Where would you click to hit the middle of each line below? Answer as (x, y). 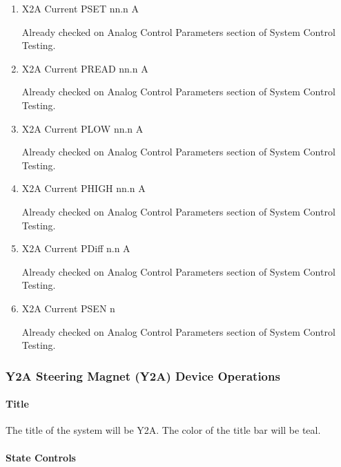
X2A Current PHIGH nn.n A (84, 188)
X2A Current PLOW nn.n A (82, 128)
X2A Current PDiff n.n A (76, 248)
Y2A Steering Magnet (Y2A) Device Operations (143, 375)
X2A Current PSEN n (68, 308)
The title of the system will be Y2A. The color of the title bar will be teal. (163, 430)
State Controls (41, 457)
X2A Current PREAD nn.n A (85, 68)
